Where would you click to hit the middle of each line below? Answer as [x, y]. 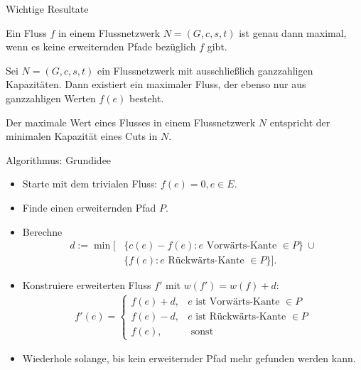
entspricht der [300, 122]
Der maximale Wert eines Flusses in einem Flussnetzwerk [131, 122]
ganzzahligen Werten [51, 98]
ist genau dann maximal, [293, 32]
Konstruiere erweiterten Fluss [87, 285]
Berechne [42, 231]
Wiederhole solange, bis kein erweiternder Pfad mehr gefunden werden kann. [189, 358]
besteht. [147, 98]
